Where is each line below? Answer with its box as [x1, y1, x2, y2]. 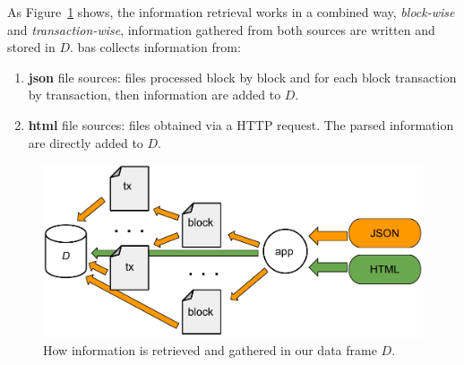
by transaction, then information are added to [28, 85, 281, 104]
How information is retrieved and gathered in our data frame [43, 341, 377, 360]
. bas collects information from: [70, 38, 241, 56]
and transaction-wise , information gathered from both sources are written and [7, 20, 435, 39]
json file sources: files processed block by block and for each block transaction [28, 67, 457, 86]
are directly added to [28, 133, 143, 152]
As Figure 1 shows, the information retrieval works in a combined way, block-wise [7, 3, 455, 21]
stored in [7, 38, 56, 56]
